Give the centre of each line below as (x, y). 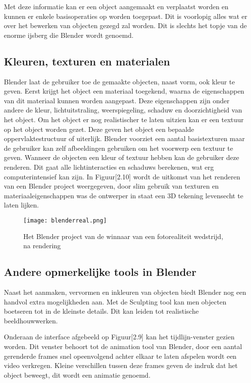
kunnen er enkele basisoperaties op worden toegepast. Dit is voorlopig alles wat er (126, 16)
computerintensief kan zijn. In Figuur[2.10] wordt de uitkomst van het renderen (122, 176)
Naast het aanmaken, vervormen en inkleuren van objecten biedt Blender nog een (125, 292)
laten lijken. (21, 205)
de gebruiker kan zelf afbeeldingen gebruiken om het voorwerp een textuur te (118, 148)
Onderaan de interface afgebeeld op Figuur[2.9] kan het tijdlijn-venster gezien (119, 337)
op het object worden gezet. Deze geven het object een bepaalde (99, 129)
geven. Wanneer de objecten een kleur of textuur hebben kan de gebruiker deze (122, 157)
